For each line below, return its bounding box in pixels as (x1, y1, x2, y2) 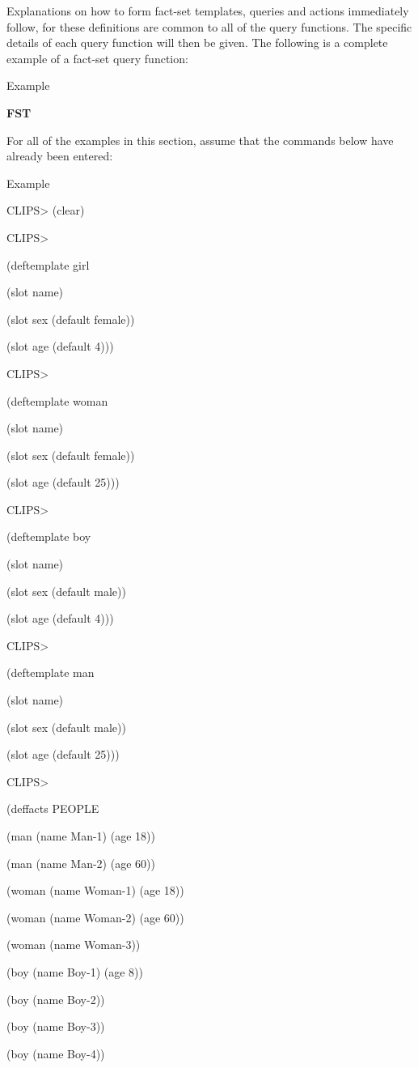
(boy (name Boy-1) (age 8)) (6, 963, 143, 980)
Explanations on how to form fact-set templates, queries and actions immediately (6, 2, 409, 19)
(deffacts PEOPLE (6, 800, 99, 817)
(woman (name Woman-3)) (6, 936, 141, 953)
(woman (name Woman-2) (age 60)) (6, 908, 184, 925)
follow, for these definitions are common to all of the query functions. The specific (6, 18, 412, 35)
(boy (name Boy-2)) (6, 990, 105, 1007)
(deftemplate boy (6, 528, 91, 545)
